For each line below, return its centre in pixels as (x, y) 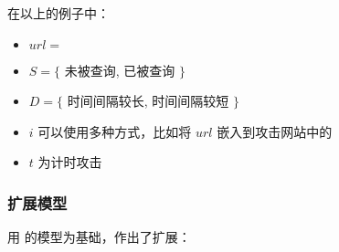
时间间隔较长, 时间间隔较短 (148, 101)
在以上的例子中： (58, 13)
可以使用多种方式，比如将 (115, 131)
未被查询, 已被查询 (120, 70)
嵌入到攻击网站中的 (275, 131)
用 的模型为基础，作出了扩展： (99, 237)
